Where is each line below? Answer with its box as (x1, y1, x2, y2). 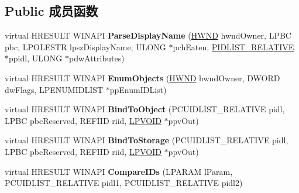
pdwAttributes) (68, 52, 125, 64)
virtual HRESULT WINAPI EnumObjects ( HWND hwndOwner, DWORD (5, 71, 280, 84)
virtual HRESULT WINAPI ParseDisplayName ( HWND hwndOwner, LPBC (5, 29, 291, 42)
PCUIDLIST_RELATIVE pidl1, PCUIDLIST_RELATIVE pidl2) (5, 177, 243, 189)
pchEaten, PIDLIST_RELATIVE (173, 40, 294, 53)
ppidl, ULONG (9, 52, 63, 64)
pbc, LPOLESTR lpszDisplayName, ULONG (5, 40, 166, 53)
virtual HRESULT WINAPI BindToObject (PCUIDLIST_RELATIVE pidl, (5, 103, 285, 115)
